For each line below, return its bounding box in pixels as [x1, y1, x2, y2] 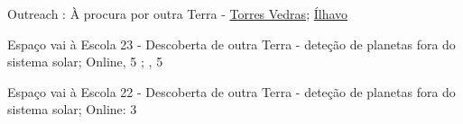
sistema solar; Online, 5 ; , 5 [7, 52, 163, 71]
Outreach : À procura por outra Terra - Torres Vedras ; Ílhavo [7, 4, 348, 22]
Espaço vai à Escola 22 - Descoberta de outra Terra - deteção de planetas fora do [7, 82, 456, 101]
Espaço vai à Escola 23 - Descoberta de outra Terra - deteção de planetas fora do [7, 34, 456, 53]
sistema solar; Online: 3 [7, 100, 137, 119]
